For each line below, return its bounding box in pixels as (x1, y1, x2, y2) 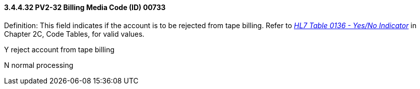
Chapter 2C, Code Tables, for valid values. (4, 29, 145, 38)
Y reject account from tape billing (4, 45, 115, 54)
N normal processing (4, 60, 74, 69)
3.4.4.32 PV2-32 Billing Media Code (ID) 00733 (4, 3, 166, 12)
